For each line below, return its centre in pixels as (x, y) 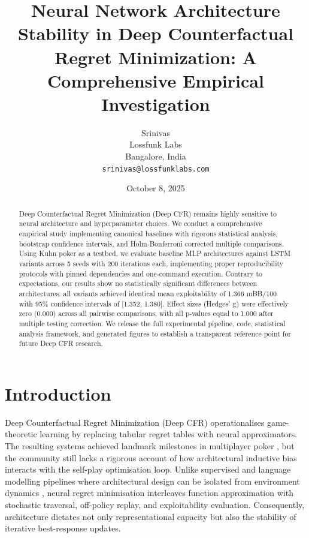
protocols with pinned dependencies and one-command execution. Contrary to (140, 273)
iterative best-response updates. (63, 528)
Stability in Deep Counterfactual (156, 33)
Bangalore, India (156, 156)
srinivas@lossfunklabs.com (156, 169)
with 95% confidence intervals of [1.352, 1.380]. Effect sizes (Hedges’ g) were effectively (154, 303)
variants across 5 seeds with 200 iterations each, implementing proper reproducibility (151, 263)
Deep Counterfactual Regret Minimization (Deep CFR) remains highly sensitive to (148, 213)
